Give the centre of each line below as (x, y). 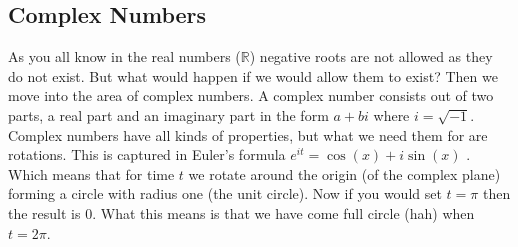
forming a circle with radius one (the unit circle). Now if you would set (225, 193)
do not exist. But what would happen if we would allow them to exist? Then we (253, 75)
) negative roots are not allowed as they (371, 56)
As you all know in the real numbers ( (124, 56)
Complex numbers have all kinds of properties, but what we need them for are (248, 134)
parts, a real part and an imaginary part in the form (168, 114)
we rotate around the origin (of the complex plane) (344, 173)
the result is (44, 212)
